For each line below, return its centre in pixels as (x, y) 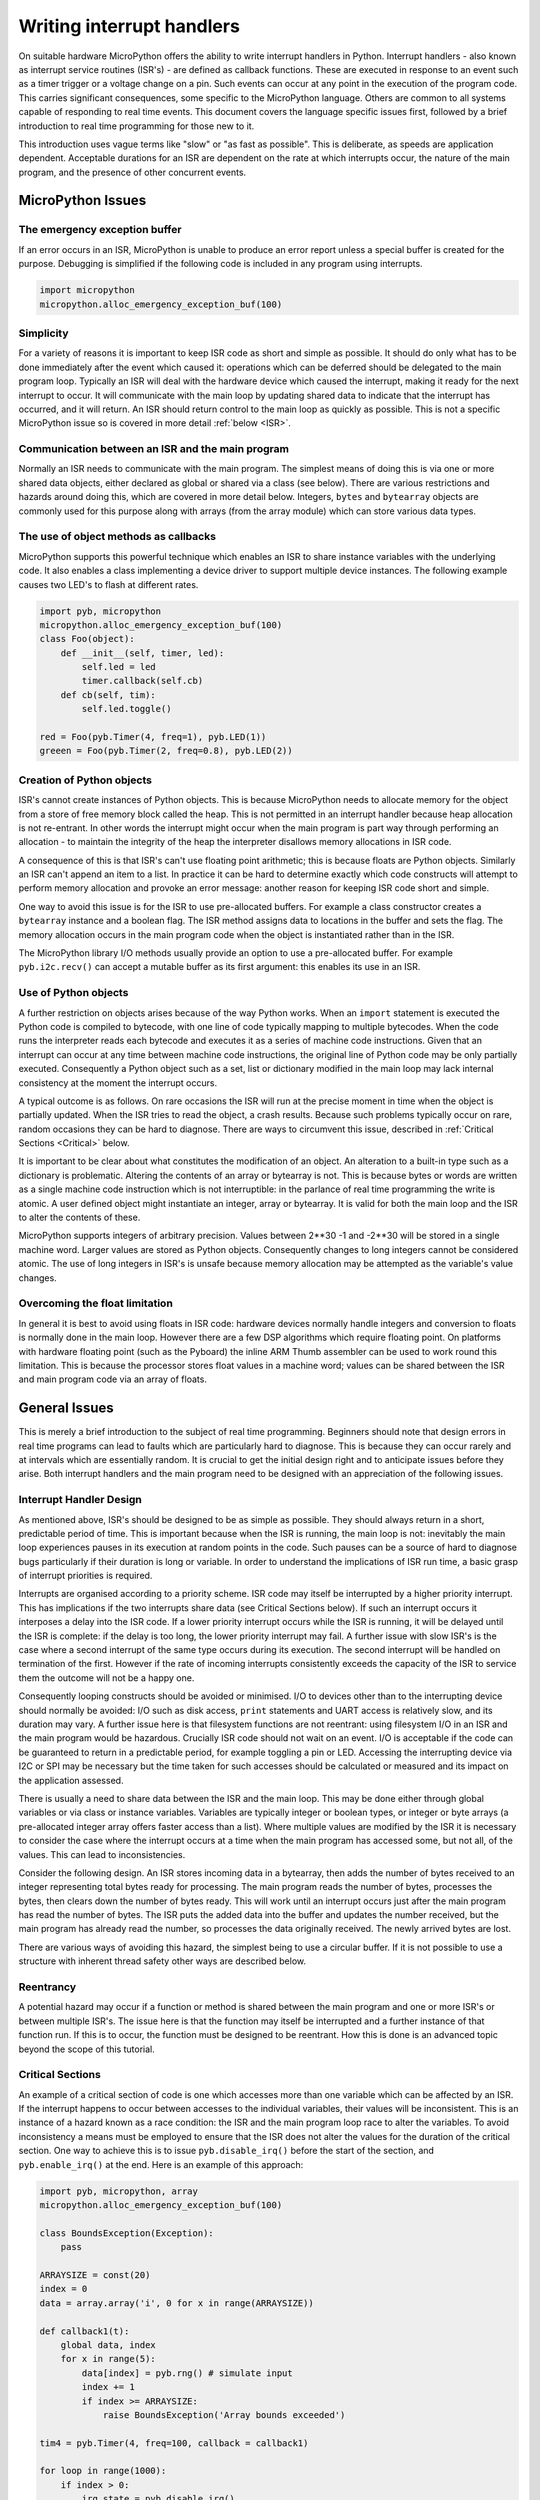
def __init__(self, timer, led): (142, 653)
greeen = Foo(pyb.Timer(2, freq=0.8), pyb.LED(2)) (166, 751)
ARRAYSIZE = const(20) (95, 2274)
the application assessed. (71, 1780)
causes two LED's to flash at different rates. (108, 584)
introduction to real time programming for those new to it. (136, 126)
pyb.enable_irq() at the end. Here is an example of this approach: (161, 2164)
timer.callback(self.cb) (142, 681)
